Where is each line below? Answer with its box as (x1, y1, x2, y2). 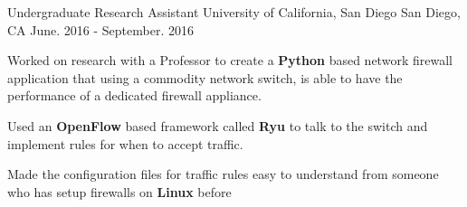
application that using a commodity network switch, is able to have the (7, 68, 403, 87)
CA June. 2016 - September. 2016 (7, 20, 194, 39)
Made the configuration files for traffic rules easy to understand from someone (7, 165, 439, 183)
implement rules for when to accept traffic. (7, 134, 243, 153)
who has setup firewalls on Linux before (7, 182, 232, 201)
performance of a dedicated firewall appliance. (7, 86, 262, 105)
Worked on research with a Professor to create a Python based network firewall (7, 51, 453, 70)
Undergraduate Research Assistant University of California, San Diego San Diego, (7, 3, 461, 21)
